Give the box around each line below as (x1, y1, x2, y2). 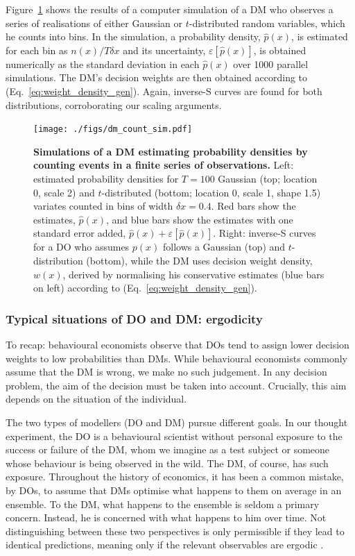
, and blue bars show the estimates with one (106, 212, 293, 226)
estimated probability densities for (33, 171, 179, 185)
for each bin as (6, 42, 68, 57)
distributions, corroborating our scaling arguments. (6, 97, 222, 112)
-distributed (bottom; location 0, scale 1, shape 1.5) (101, 185, 321, 199)
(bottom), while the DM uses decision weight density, (86, 253, 313, 267)
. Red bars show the (211, 199, 296, 213)
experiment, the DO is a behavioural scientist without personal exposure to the (6, 428, 343, 443)
